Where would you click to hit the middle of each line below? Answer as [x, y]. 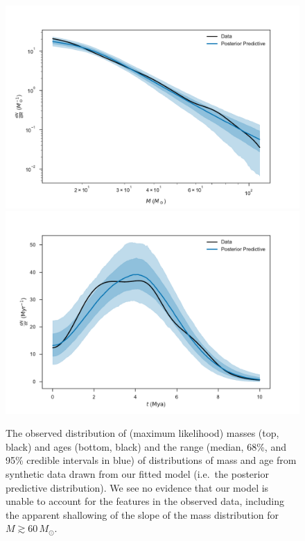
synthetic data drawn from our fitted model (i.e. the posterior [137, 473]
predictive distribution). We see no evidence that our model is [137, 487]
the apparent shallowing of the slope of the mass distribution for [142, 514]
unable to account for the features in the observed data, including [145, 501]
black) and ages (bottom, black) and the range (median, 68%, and [146, 446]
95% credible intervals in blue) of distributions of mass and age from [151, 460]
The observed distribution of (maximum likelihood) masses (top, [142, 433]
